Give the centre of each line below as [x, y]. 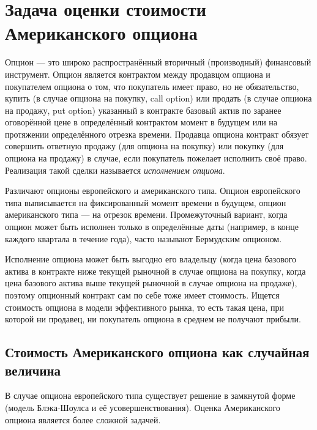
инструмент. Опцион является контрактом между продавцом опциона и [138, 74]
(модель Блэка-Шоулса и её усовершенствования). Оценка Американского [143, 407]
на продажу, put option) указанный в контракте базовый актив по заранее [143, 110]
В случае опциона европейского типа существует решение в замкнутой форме [150, 395]
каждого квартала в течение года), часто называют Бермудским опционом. [144, 238]
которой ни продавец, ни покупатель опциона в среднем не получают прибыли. [153, 319]
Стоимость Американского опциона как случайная [157, 352]
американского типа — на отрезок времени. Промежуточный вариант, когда [146, 214]
